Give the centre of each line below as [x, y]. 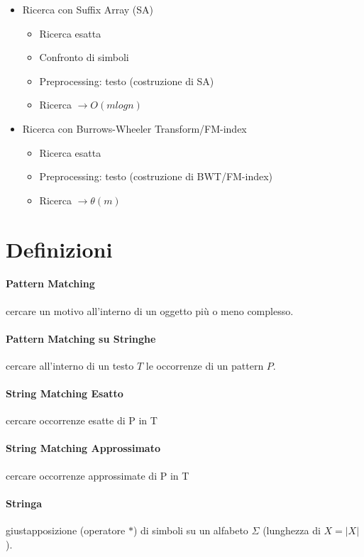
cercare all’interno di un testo [70, 365]
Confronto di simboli [84, 57]
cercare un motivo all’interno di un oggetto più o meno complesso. [150, 310]
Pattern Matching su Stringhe [81, 338]
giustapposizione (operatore [66, 530]
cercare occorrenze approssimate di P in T [98, 475]
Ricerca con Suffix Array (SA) [88, 9]
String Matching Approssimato [83, 448]
